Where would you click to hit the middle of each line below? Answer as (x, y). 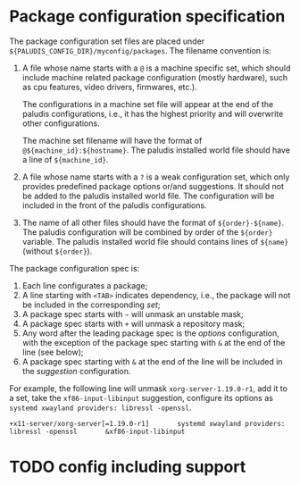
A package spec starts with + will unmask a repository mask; (133, 323)
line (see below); (53, 352)
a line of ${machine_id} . (65, 159)
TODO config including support (128, 467)
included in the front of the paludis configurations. (114, 205)
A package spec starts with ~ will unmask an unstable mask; (133, 314)
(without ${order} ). (57, 251)
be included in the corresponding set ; (91, 305)
